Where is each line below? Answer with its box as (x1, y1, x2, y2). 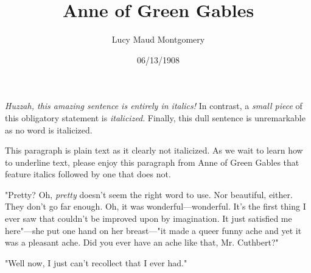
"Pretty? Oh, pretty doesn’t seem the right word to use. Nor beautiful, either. (5, 188, 293, 200)
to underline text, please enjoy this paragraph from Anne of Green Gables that (5, 155, 299, 168)
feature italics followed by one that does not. (5, 168, 171, 180)
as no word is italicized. (5, 123, 93, 136)
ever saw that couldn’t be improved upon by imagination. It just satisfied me (5, 212, 292, 225)
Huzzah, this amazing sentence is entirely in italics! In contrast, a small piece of (5, 99, 302, 112)
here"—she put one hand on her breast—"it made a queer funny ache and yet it (5, 224, 302, 236)
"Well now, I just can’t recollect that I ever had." (5, 256, 187, 269)
